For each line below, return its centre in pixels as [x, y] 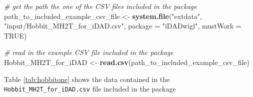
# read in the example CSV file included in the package [89, 52]
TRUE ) [15, 35]
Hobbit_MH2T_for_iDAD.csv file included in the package [90, 89]
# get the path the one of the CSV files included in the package [100, 6]
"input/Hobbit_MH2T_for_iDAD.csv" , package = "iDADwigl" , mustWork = [123, 26]
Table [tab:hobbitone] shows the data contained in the [87, 79]
